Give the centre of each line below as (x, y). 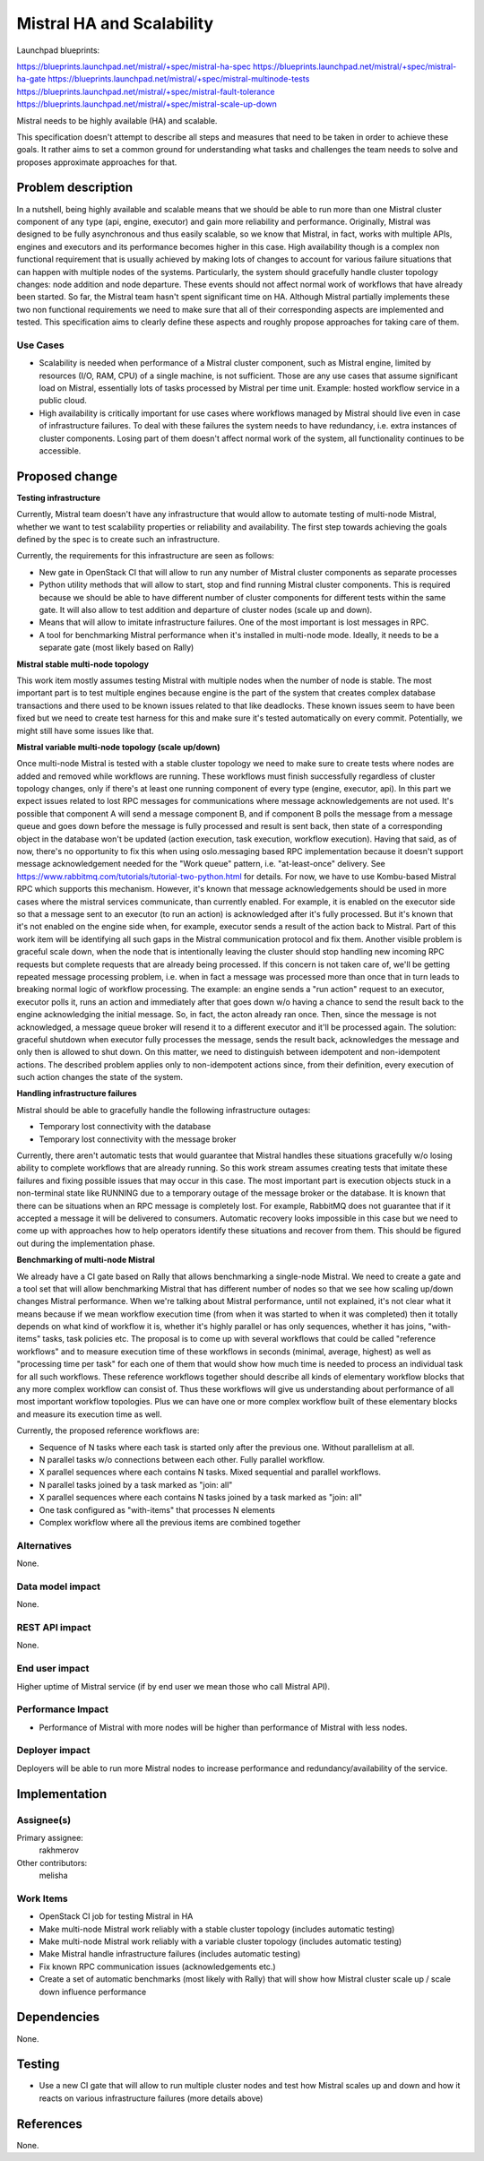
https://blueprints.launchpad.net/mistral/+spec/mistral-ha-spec (134, 66)
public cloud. (63, 401)
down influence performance (93, 1992)
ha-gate (31, 79)
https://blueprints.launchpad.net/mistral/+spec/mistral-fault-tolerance (146, 91)
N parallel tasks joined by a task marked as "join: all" (136, 1484)
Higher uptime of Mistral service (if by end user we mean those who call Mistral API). (173, 1686)
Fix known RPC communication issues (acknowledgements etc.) (158, 1967)
